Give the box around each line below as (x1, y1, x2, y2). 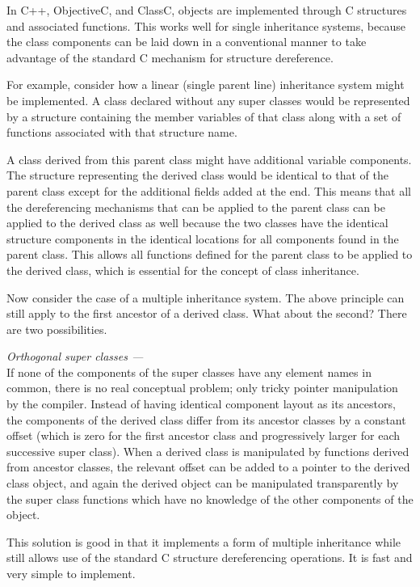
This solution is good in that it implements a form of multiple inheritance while (6, 533, 401, 550)
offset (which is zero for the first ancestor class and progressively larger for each (6, 427, 401, 444)
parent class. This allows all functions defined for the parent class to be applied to (6, 246, 413, 263)
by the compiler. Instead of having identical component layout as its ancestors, (6, 395, 396, 412)
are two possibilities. (6, 320, 107, 337)
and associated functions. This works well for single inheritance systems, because (6, 17, 405, 34)
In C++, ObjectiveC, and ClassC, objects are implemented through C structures (6, 2, 407, 18)
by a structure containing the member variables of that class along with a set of (6, 108, 401, 125)
